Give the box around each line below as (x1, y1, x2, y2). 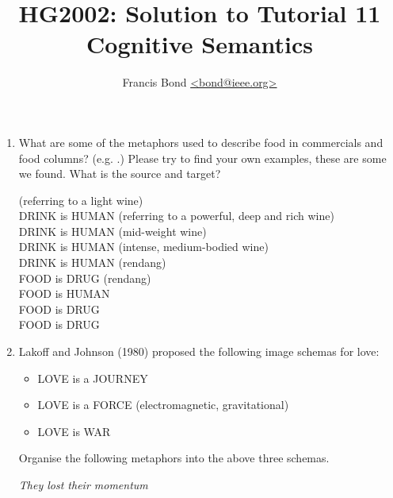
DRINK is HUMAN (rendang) (18, 254, 166, 271)
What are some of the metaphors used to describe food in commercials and (18, 133, 383, 150)
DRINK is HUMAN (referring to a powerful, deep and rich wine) (18, 207, 334, 224)
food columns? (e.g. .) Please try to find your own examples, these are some (18, 149, 387, 166)
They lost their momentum (18, 477, 148, 492)
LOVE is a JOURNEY (37, 369, 148, 386)
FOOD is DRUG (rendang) (18, 269, 151, 286)
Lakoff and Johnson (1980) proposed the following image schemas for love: (18, 343, 380, 360)
